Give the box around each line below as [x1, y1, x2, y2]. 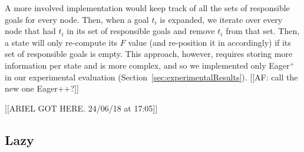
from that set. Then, [226, 25, 300, 37]
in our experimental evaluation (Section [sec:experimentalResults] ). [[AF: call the [5, 70, 298, 83]
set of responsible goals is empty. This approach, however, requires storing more [5, 48, 293, 60]
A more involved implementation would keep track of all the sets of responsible [5, 2, 290, 13]
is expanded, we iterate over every [160, 13, 283, 25]
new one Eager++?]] [5, 82, 79, 94]
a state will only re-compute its [5, 36, 118, 48]
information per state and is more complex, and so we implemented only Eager [5, 59, 290, 71]
